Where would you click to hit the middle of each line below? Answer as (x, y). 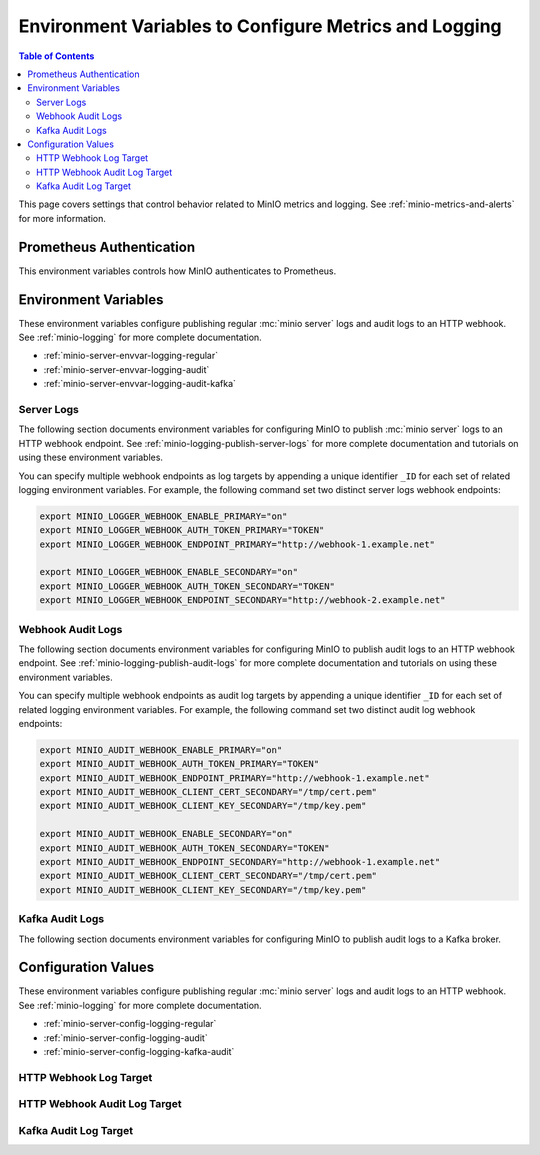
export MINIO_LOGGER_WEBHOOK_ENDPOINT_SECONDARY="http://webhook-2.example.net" (242, 600)
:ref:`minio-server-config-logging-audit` (126, 1037)
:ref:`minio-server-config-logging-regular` (130, 1024)
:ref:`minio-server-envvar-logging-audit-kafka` (140, 384)
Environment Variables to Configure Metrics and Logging (260, 26)
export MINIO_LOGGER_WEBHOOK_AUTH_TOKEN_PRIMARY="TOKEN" (182, 530)
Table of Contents (56, 56)
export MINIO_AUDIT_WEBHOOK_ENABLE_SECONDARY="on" (166, 834)
